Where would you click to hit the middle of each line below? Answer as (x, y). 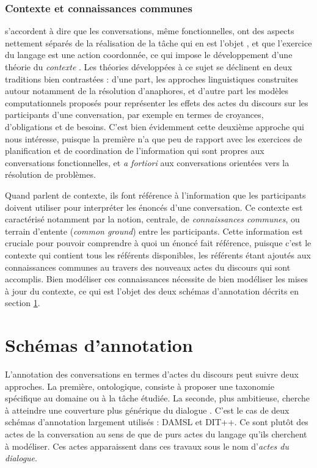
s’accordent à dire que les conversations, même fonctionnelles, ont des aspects (150, 31)
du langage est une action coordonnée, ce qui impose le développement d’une (149, 55)
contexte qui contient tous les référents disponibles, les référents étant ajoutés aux (158, 254)
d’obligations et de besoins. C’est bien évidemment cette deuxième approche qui (155, 126)
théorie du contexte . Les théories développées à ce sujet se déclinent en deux (149, 67)
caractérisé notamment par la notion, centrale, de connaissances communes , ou (152, 219)
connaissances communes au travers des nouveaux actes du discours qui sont (148, 267)
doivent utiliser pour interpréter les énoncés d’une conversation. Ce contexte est (154, 207)
